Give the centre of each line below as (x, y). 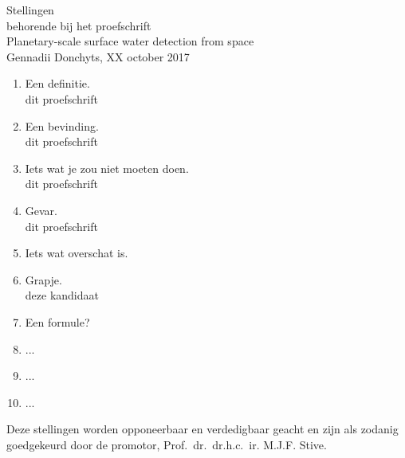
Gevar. (41, 210)
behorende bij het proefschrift (79, 25)
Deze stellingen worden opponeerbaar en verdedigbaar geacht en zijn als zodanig (202, 429)
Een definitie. (57, 83)
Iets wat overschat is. (77, 253)
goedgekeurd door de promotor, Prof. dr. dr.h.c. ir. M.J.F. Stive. (167, 444)
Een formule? (57, 321)
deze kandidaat (62, 295)
